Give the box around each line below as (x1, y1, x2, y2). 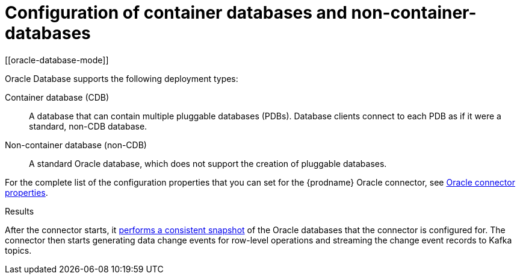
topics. (5, 245, 32, 255)
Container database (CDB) (5, 92, 110, 102)
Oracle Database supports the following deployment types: (5, 73, 238, 84)
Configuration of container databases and (5, 2, 347, 23)
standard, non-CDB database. (29, 121, 147, 131)
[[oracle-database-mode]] (5, 54, 109, 65)
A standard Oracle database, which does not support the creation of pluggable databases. (29, 158, 387, 169)
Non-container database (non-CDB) (5, 139, 147, 150)
